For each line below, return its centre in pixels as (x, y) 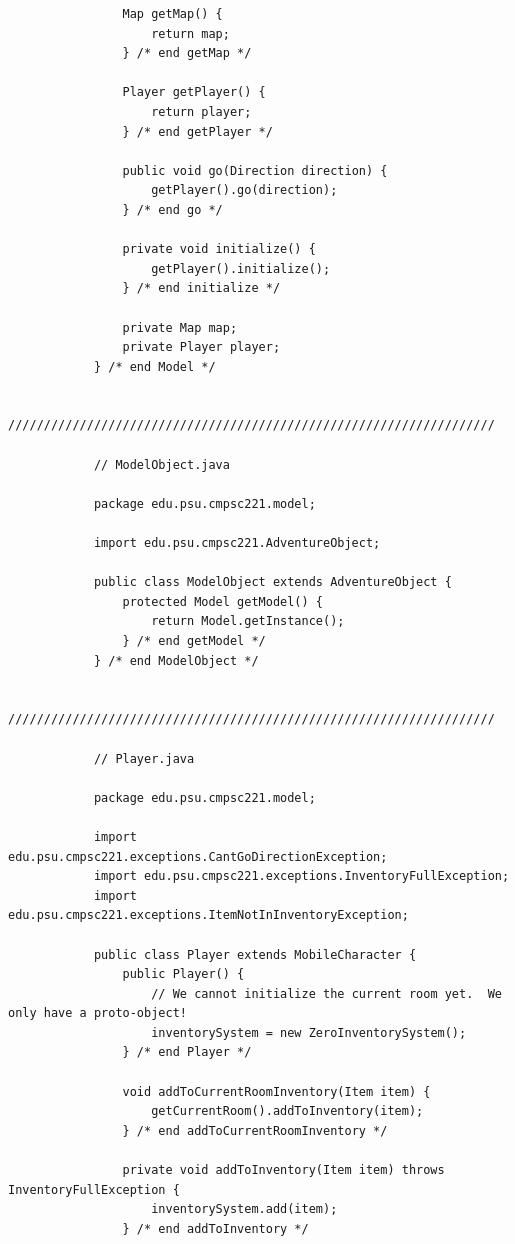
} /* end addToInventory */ (215, 1228)
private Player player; (201, 347)
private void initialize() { (219, 249)
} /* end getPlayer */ (197, 131)
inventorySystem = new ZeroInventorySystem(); (309, 1032)
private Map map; (180, 327)
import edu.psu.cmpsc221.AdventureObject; (237, 543)
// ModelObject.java (161, 464)
